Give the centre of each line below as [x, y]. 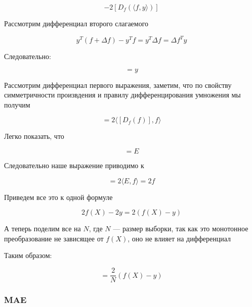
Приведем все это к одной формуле [58, 197]
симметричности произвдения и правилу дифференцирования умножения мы [122, 95]
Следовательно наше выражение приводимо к [74, 165]
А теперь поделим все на [43, 228]
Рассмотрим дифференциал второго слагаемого [76, 23]
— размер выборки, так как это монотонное [181, 228]
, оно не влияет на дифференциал [179, 238]
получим [17, 104]
